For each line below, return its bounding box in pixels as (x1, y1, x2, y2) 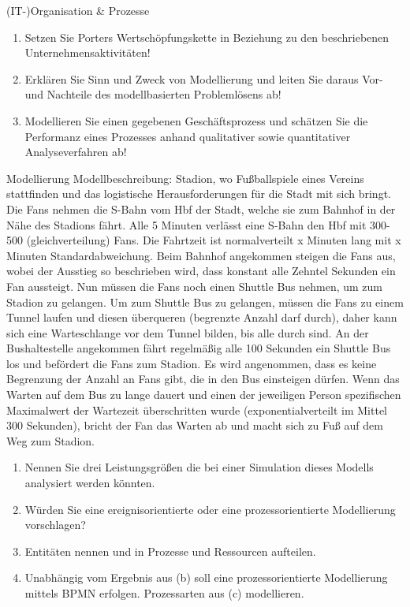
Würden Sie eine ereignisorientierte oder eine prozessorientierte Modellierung (24, 501, 396, 517)
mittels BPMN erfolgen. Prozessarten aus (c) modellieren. (24, 585, 304, 601)
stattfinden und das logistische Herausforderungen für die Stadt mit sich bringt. (6, 185, 391, 202)
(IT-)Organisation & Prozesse (6, 2, 150, 18)
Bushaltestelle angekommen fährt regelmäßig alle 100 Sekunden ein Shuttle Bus (6, 340, 391, 356)
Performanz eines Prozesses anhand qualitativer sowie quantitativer (24, 128, 351, 144)
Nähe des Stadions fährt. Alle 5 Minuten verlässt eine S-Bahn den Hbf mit (6, 216, 367, 233)
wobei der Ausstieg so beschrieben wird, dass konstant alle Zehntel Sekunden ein (6, 263, 396, 279)
